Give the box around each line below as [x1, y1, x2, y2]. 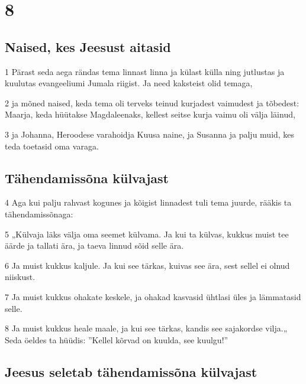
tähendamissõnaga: [5, 207, 73, 220]
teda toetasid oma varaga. [5, 139, 99, 152]
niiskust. [5, 271, 36, 283]
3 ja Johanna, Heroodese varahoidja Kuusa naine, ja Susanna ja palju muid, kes [5, 128, 295, 140]
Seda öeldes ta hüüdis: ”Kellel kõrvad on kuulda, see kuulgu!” [5, 333, 228, 346]
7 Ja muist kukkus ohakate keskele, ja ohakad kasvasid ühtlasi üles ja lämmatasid [5, 290, 301, 302]
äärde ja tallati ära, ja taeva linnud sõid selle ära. [5, 239, 184, 252]
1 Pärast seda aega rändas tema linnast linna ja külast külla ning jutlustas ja [5, 65, 285, 77]
